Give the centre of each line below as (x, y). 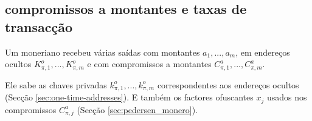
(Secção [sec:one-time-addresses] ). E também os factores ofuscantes (129, 97)
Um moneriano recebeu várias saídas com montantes (102, 52)
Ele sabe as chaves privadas (56, 84)
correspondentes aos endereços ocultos (228, 84)
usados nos (287, 97)
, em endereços (263, 52)
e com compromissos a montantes (149, 64)
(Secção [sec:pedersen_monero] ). (137, 109)
